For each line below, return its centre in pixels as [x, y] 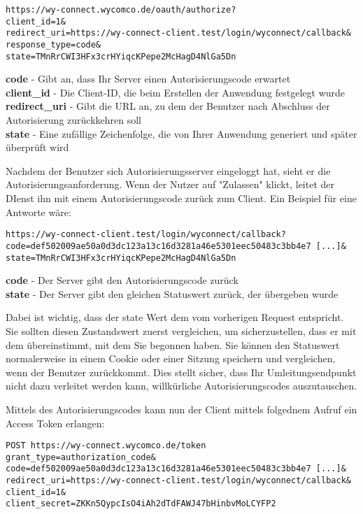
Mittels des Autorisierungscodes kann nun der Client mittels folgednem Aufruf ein [181, 409]
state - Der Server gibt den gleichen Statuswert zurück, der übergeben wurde [172, 293]
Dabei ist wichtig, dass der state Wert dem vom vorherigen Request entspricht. [175, 317]
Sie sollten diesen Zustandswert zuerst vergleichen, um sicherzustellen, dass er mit [181, 330]
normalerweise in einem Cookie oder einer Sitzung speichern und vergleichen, [171, 358]
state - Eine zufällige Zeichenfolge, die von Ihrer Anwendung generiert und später [181, 133]
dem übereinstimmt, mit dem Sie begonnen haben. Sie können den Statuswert [173, 344]
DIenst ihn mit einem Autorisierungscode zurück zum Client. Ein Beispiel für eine [181, 198]
